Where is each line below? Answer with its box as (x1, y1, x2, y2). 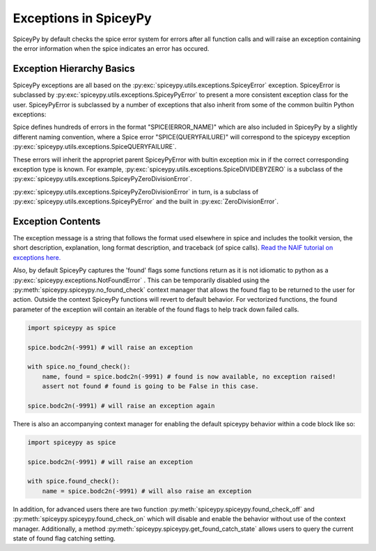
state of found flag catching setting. (13, 534, 116, 543)
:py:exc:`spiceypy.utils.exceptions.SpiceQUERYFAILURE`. (13, 143, 177, 151)
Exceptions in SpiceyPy (13, 10, 152, 26)
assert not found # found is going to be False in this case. (42, 382, 259, 390)
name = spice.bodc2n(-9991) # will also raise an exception (42, 487, 252, 495)
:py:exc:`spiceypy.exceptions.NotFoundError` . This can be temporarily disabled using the (13, 276, 270, 284)
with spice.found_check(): (27, 477, 120, 486)
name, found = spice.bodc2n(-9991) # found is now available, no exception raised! (42, 373, 336, 380)
